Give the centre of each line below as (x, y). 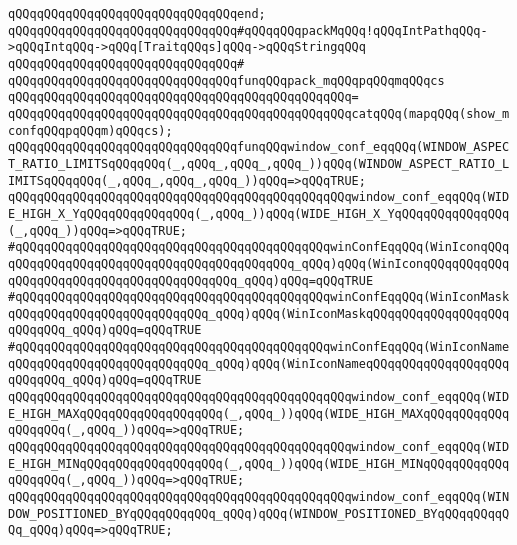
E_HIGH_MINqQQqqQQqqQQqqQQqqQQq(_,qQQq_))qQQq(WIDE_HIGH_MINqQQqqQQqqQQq (259, 463)
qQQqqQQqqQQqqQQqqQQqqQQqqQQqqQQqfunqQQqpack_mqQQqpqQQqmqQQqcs (226, 80)
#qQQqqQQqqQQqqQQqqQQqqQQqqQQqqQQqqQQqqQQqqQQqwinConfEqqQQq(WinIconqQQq (259, 247)
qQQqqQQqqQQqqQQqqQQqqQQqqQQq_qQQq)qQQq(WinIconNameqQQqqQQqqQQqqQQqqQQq (259, 363)
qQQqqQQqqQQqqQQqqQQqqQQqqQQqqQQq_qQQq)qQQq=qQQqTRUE (191, 280)
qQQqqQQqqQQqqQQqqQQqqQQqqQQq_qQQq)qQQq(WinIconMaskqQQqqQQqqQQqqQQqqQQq (259, 313)
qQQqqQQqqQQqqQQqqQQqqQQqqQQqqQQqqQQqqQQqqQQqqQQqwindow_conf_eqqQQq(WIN (259, 497)
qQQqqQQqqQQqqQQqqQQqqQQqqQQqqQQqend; (137, 14)
